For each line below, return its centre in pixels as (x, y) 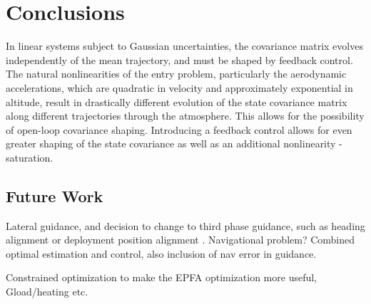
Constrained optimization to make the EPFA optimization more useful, (162, 277)
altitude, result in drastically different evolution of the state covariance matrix (177, 101)
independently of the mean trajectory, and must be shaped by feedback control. (179, 59)
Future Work (55, 195)
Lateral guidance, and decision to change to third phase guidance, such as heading (185, 225)
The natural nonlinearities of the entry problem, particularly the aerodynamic (176, 74)
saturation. (30, 157)
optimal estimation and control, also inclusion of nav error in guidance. (161, 253)
